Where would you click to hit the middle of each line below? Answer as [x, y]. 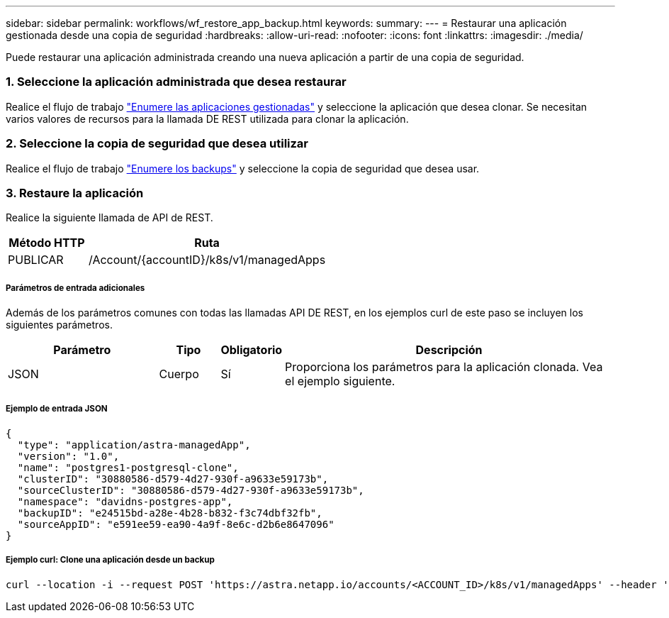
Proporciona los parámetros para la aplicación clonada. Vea [444, 367]
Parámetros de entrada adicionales [75, 288]
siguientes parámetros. [59, 325]
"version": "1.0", [68, 456]
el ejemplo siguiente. [340, 381]
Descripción [449, 350]
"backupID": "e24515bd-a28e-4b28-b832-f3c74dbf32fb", [170, 513]
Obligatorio [252, 350]
